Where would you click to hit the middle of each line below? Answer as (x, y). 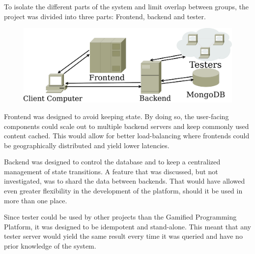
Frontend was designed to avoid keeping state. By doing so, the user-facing (116, 116)
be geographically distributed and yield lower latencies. (87, 145)
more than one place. (36, 200)
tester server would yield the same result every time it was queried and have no (123, 236)
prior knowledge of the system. (50, 246)
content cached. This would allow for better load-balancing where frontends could (127, 136)
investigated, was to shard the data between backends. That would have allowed (125, 181)
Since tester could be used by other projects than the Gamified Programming (120, 217)
